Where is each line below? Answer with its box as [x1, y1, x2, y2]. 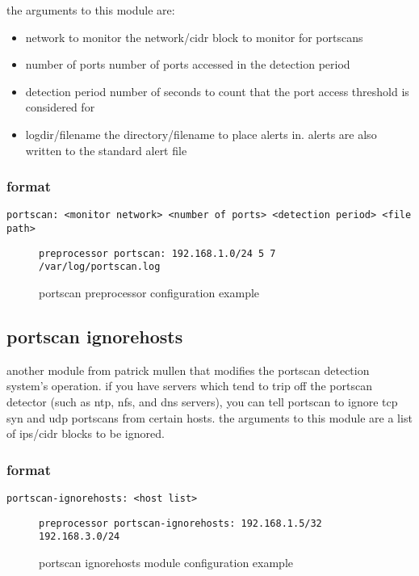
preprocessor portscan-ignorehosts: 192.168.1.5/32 [39, 517, 322, 529]
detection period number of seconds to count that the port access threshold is [25, 82, 409, 99]
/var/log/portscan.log [39, 261, 161, 273]
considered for [25, 99, 95, 116]
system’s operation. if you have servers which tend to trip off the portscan [6, 377, 372, 394]
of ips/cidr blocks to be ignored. [6, 425, 165, 442]
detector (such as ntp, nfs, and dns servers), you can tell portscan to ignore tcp [6, 393, 398, 410]
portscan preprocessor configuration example [39, 284, 260, 301]
